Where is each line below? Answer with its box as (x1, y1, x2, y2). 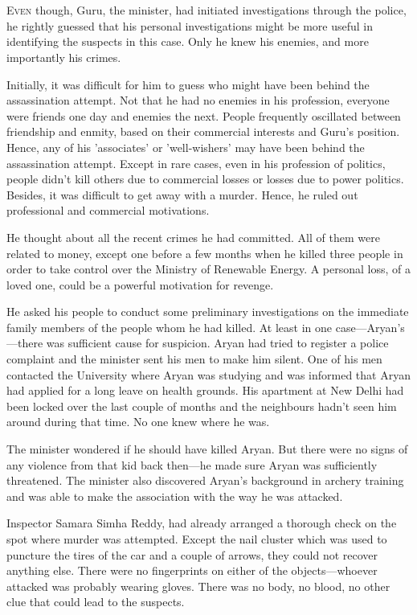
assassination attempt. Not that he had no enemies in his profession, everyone (6, 92, 390, 109)
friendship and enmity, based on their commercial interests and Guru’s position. (6, 123, 400, 140)
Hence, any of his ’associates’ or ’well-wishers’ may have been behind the (6, 138, 365, 155)
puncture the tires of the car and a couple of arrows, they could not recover (6, 546, 378, 563)
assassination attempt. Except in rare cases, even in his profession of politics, (6, 154, 386, 171)
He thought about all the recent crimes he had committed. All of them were (6, 228, 380, 245)
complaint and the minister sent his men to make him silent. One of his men (6, 351, 382, 367)
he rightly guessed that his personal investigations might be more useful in (6, 17, 374, 34)
